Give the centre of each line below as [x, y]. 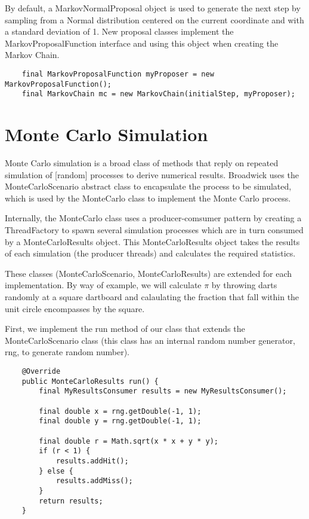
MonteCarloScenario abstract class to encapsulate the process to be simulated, [148, 186]
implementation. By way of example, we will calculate [103, 285]
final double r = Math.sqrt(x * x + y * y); [129, 441]
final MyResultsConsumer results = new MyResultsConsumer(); [163, 391]
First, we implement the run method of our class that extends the [125, 329]
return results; [71, 501]
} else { [56, 471]
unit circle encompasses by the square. [75, 308]
